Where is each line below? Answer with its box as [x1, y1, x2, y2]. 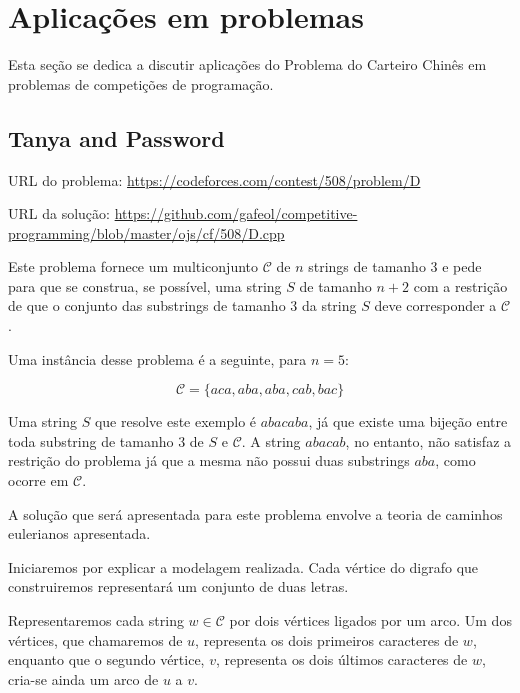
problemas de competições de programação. [8, 73, 274, 94]
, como [435, 450, 476, 471]
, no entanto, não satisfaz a [345, 430, 512, 451]
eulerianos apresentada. [8, 523, 151, 544]
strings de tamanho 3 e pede [308, 256, 482, 277]
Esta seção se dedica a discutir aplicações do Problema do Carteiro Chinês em [8, 54, 487, 75]
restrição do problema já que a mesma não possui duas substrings [8, 450, 410, 471]
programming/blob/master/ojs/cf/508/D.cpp [8, 222, 285, 243]
